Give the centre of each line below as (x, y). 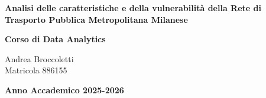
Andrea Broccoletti (39, 58)
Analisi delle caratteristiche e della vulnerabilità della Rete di (133, 8)
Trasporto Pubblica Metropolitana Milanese (96, 19)
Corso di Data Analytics (55, 39)
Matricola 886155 (36, 70)
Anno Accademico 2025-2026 (64, 89)
